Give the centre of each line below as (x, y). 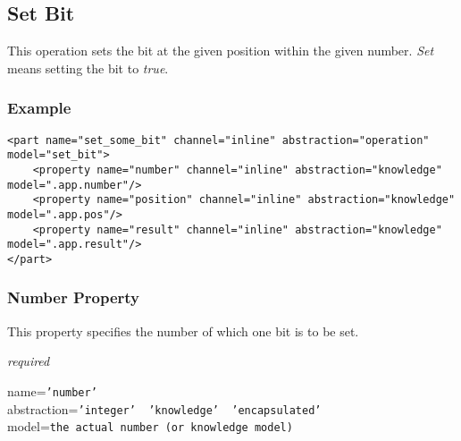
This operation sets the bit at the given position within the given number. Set (221, 51)
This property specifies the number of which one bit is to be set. (183, 331)
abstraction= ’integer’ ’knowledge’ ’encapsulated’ (164, 408)
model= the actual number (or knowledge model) (150, 426)
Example (39, 108)
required (29, 361)
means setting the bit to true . (88, 68)
